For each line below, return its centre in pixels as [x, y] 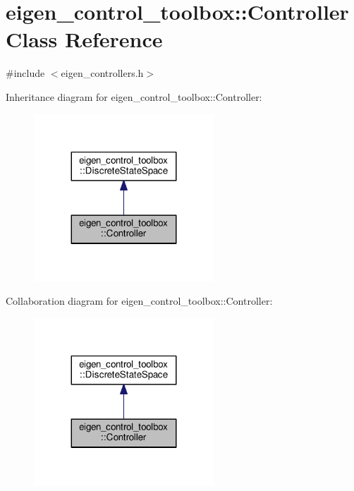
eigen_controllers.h [102, 73]
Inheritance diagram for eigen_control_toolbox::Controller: [134, 96]
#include [25, 73]
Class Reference [84, 39]
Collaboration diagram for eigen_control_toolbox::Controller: [139, 301]
